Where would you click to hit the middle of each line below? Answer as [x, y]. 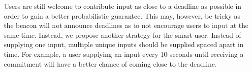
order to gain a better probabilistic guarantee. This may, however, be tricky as [122, 15]
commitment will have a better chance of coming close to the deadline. [110, 63]
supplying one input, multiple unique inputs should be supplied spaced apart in [124, 44]
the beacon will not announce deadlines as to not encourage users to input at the [126, 25]
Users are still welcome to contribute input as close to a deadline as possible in [123, 6]
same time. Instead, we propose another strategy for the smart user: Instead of [123, 35]
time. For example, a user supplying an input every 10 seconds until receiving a [124, 54]
